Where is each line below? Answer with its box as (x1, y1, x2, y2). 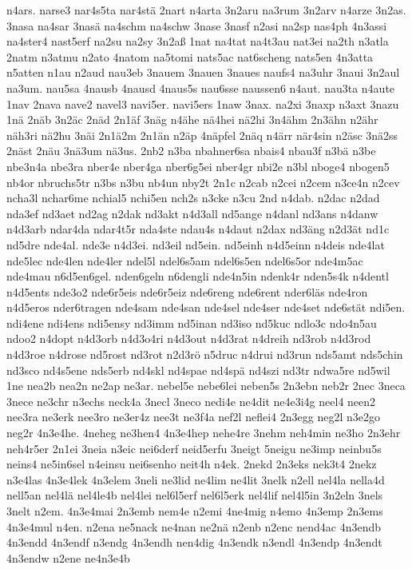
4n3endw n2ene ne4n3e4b (6, 549, 130, 566)
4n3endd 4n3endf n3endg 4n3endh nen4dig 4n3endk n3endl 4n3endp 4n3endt (6, 534, 382, 551)
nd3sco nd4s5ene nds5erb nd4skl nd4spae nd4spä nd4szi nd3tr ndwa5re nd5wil (6, 361, 390, 378)
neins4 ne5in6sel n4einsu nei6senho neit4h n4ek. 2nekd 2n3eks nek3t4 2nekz (6, 456, 377, 472)
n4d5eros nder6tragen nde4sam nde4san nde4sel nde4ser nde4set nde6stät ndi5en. (6, 299, 406, 316)
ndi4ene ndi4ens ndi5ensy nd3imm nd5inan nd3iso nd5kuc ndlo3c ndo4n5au (6, 314, 377, 331)
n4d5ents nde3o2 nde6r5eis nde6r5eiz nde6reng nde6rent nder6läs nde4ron (6, 283, 368, 300)
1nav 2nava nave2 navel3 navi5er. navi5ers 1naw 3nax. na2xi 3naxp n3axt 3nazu (6, 95, 399, 112)
